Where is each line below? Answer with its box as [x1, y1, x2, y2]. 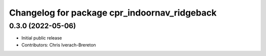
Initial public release [21, 35, 63, 41]
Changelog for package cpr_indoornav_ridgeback [9, 7, 217, 18]
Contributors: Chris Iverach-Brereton [21, 42, 96, 48]
